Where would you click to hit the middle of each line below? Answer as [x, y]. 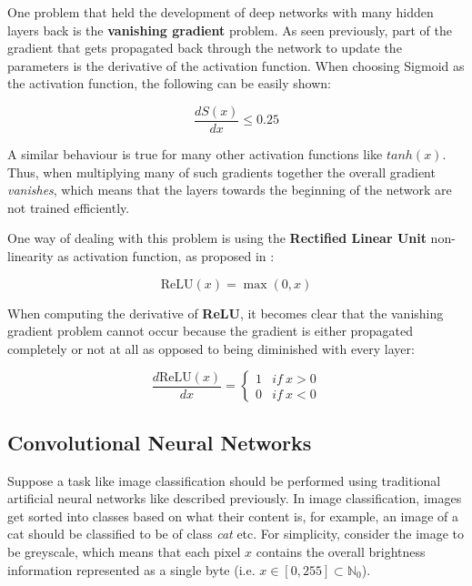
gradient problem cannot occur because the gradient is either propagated [211, 331]
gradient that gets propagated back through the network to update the [205, 48]
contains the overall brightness [341, 551]
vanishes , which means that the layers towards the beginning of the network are [230, 190]
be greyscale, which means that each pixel [124, 551]
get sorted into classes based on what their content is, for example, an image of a [233, 515]
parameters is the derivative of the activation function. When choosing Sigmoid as [236, 65]
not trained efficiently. [69, 207]
